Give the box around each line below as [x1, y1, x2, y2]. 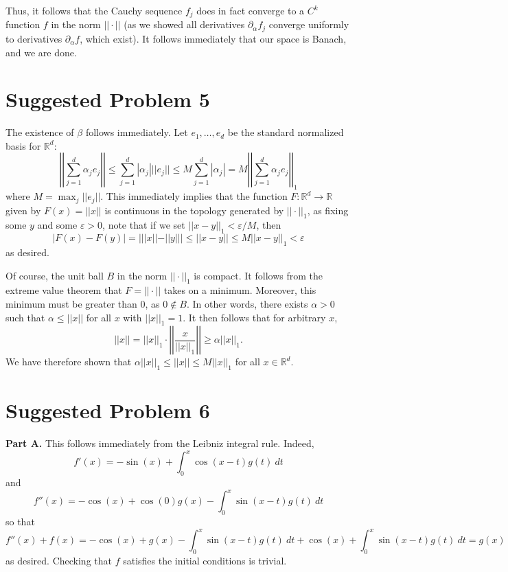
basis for [5, 138, 41, 152]
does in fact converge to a [196, 3, 305, 17]
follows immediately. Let [85, 125, 188, 139]
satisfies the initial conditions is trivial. [123, 553, 287, 568]
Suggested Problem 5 [5, 85, 210, 113]
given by [5, 203, 41, 217]
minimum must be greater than [5, 297, 137, 311]
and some [37, 218, 78, 232]
